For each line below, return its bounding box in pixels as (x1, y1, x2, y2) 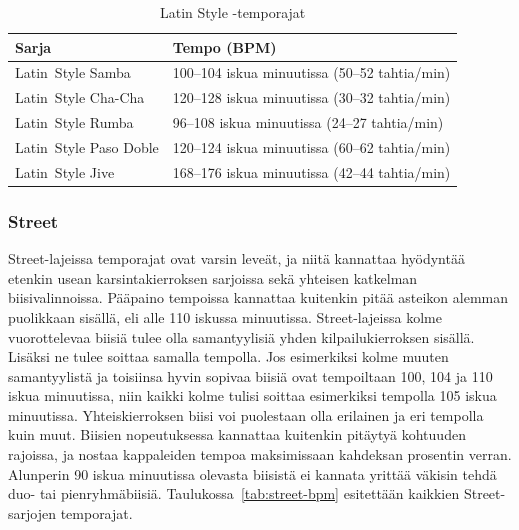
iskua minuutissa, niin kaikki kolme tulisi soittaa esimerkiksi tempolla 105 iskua (8, 385, 497, 406)
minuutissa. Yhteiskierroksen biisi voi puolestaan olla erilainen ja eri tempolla (8, 404, 484, 425)
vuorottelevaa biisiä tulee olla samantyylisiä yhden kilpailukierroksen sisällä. (8, 326, 475, 347)
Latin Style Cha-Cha (15, 87, 145, 108)
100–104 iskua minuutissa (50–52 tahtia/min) (172, 62, 451, 83)
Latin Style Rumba (15, 112, 134, 133)
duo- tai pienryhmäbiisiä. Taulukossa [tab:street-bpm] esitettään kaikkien (8, 483, 460, 504)
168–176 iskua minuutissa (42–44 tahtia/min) (172, 161, 451, 182)
